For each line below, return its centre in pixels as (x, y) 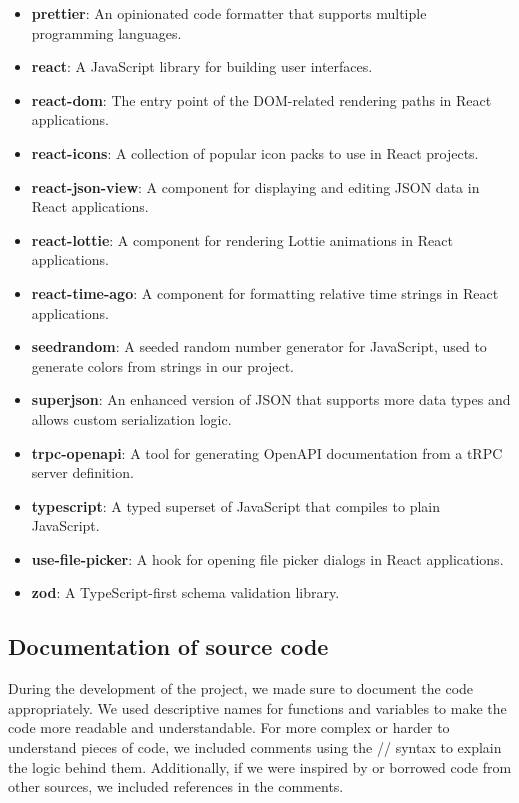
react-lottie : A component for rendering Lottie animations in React (242, 239)
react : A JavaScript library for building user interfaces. (202, 66)
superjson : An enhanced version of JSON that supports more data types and (271, 399)
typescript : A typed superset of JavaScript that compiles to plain (235, 505)
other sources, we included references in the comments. (176, 786)
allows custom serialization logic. (131, 418)
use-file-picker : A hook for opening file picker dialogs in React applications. (267, 558)
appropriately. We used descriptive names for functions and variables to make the (257, 707)
